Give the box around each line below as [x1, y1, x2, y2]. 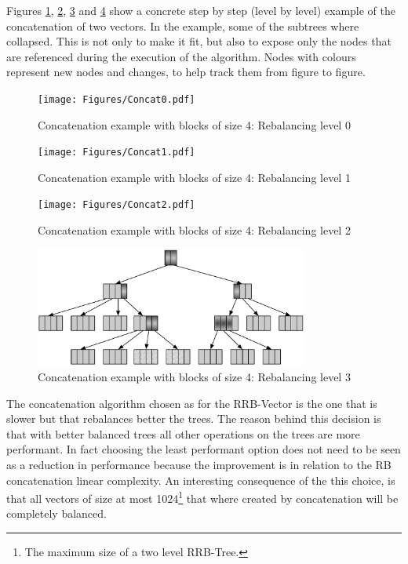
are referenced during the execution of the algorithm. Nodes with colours [6, 48, 356, 64]
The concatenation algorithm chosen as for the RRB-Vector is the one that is [6, 395, 377, 411]
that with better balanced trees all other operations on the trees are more [6, 425, 360, 442]
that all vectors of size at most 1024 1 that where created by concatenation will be [6, 488, 399, 506]
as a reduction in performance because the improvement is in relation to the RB [6, 457, 392, 472]
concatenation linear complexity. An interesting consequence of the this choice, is [6, 471, 395, 488]
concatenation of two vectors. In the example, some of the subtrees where [6, 17, 359, 34]
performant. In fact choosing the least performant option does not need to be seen [6, 441, 401, 457]
